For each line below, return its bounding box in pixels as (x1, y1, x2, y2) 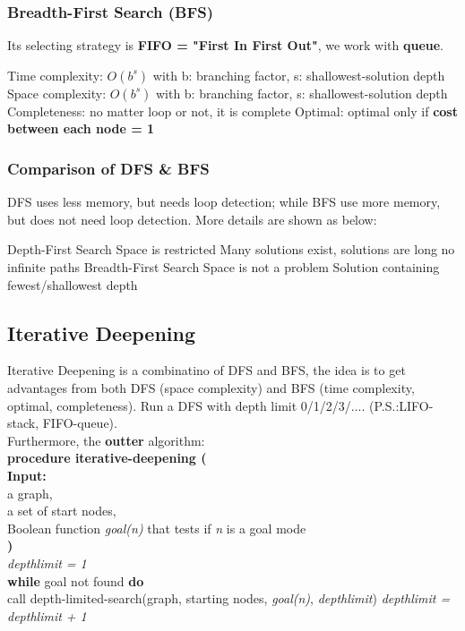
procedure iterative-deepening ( (7, 448, 207, 467)
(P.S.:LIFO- (369, 396, 434, 414)
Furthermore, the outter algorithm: (7, 431, 205, 449)
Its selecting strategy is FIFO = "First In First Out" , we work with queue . (7, 36, 444, 55)
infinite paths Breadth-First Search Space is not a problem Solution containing (7, 258, 440, 276)
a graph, (7, 483, 53, 502)
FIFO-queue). (42, 414, 117, 432)
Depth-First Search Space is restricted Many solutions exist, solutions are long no (7, 240, 455, 259)
